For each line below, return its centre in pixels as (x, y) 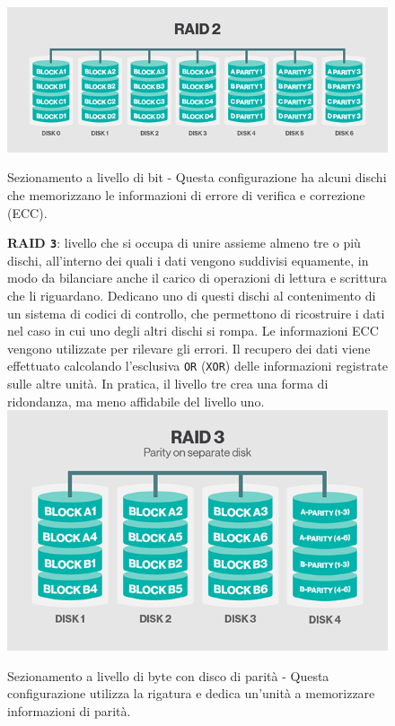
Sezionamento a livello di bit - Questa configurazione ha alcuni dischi (197, 177)
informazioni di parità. (69, 710)
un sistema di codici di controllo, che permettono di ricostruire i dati (196, 313)
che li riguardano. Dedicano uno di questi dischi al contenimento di (192, 296)
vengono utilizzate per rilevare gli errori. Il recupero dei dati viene (189, 348)
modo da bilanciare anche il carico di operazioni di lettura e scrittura (197, 278)
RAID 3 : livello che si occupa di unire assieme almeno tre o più (184, 243)
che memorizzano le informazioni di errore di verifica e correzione (186, 195)
